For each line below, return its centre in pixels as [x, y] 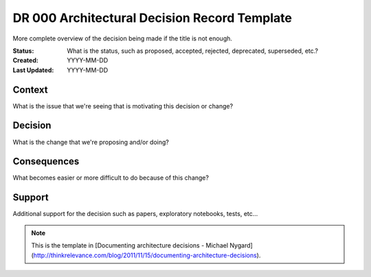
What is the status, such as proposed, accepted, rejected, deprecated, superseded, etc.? [193, 51]
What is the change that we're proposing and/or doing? [91, 142]
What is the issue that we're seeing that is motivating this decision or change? [123, 106]
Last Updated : [33, 70]
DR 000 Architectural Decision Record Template [152, 18]
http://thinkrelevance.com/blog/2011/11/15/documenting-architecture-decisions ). [147, 255]
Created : [26, 60]
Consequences [46, 161]
